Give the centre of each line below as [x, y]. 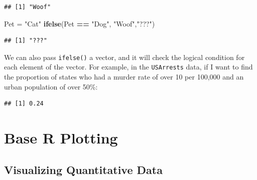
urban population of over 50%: [51, 86]
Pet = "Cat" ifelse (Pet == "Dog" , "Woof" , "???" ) [80, 23]
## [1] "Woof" [28, 7]
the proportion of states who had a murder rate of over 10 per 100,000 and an [124, 77]
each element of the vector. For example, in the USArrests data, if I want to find [128, 67]
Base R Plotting [61, 138]
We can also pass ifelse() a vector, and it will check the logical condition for [124, 57]
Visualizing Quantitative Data [83, 169]
